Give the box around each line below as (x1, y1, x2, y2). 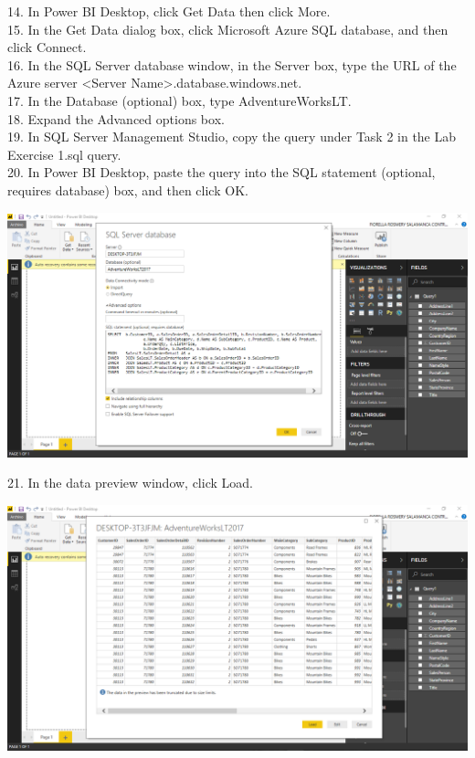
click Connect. (7, 37, 87, 57)
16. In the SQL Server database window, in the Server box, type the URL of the (7, 55, 457, 74)
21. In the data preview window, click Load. (7, 473, 253, 492)
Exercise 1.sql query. (7, 144, 121, 163)
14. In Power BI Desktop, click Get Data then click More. (7, 2, 331, 20)
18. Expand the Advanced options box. (7, 109, 225, 128)
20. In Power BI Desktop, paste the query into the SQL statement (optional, (7, 163, 436, 182)
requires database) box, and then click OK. (7, 180, 248, 199)
